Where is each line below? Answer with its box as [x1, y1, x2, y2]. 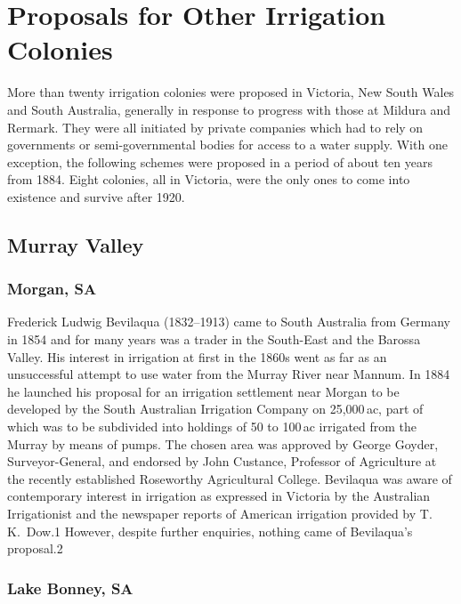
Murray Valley [7, 230, 144, 258]
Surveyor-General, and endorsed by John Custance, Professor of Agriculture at [7, 452, 437, 471]
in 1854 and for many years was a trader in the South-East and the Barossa [7, 330, 421, 349]
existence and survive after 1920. [7, 187, 185, 205]
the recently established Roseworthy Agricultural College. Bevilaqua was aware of [7, 469, 452, 487]
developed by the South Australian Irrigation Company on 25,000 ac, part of [7, 399, 424, 418]
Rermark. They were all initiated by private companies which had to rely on [7, 117, 424, 136]
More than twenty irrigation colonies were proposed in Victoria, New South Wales [7, 83, 455, 101]
